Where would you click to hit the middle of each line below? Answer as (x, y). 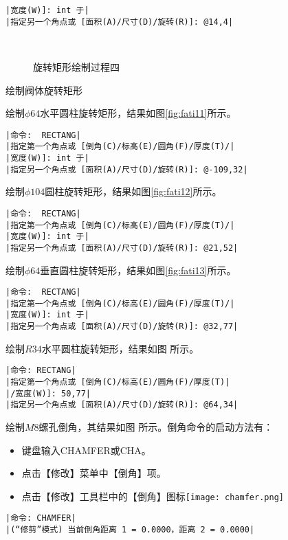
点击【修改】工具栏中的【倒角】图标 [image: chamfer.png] (153, 496)
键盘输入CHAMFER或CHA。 (86, 450)
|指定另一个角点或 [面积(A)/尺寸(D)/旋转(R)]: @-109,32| (127, 169)
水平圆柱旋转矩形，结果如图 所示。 (120, 348)
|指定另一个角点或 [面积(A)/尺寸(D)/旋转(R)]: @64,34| (122, 405)
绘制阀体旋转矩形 (44, 90)
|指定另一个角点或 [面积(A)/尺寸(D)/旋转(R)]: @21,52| (122, 248)
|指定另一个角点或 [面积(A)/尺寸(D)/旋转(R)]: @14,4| (120, 22)
